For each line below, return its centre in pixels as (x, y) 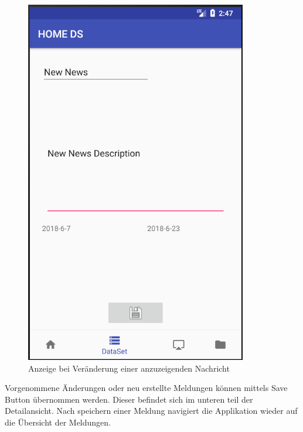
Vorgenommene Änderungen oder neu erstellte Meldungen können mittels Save (146, 388)
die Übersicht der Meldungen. (58, 422)
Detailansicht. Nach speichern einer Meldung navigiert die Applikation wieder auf (151, 411)
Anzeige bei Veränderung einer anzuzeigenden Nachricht (129, 368)
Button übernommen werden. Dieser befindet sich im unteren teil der (129, 399)
